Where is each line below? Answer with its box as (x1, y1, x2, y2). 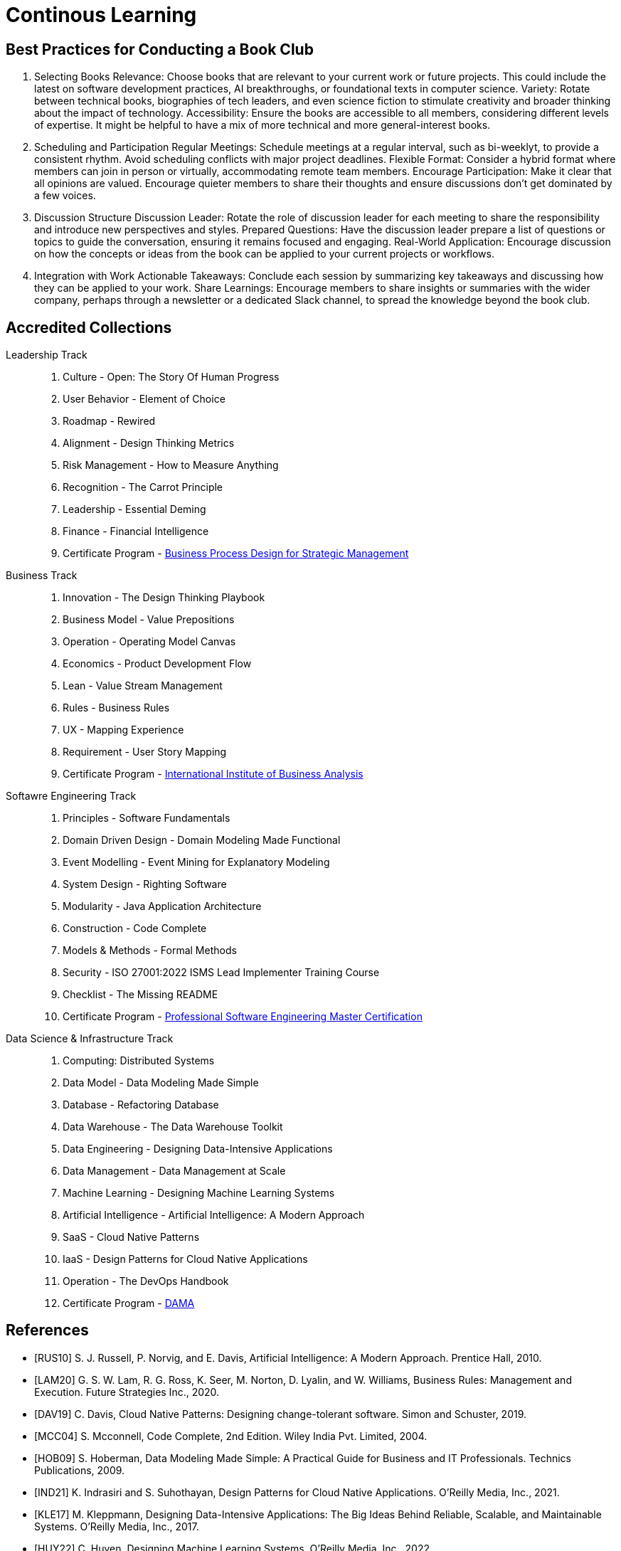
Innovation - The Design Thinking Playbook (63, 591, 265, 604)
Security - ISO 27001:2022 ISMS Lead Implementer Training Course (63, 966, 380, 979)
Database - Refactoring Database (63, 1099, 219, 1111)
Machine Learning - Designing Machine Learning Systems (63, 1187, 335, 1200)
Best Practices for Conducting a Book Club (6, 40, 314, 58)
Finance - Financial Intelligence (63, 525, 209, 538)
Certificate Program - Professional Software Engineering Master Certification (63, 1010, 423, 1023)
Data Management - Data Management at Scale (63, 1165, 286, 1177)
